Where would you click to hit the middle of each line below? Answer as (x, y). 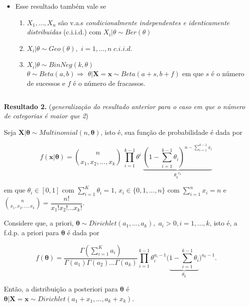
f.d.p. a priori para (32, 233)
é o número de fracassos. (109, 83)
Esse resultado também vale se (61, 6)
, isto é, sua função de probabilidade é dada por (172, 132)
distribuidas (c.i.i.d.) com (64, 32)
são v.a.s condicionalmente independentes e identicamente (144, 22)
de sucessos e (46, 83)
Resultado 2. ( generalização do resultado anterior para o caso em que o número (124, 106)
